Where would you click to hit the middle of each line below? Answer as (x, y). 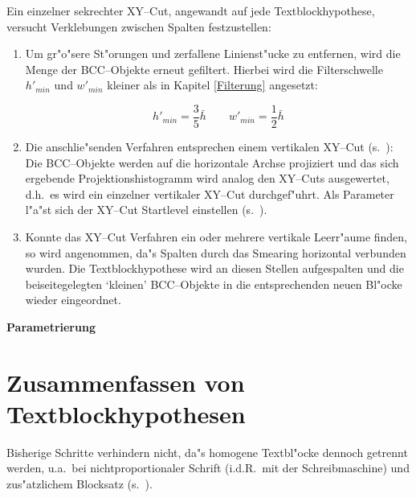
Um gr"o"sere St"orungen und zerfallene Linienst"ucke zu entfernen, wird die (213, 54)
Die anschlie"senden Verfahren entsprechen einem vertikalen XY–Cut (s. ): (209, 147)
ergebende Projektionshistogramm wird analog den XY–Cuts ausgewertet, (207, 178)
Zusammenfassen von (126, 382)
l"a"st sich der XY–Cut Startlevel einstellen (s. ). (146, 210)
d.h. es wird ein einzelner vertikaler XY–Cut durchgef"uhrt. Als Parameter (210, 193)
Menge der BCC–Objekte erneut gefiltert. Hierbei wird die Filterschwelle (204, 69)
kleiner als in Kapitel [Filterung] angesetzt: (212, 85)
